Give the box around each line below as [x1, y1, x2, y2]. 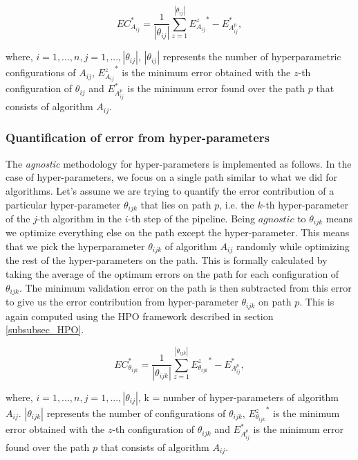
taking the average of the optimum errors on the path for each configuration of [6, 267, 339, 281]
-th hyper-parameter [262, 197, 348, 211]
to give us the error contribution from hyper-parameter [6, 294, 238, 309]
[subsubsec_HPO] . [6, 322, 84, 337]
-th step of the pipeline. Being [128, 211, 255, 225]
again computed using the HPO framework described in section [6, 308, 274, 323]
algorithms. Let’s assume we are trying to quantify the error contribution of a [6, 183, 335, 197]
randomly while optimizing [236, 239, 350, 254]
